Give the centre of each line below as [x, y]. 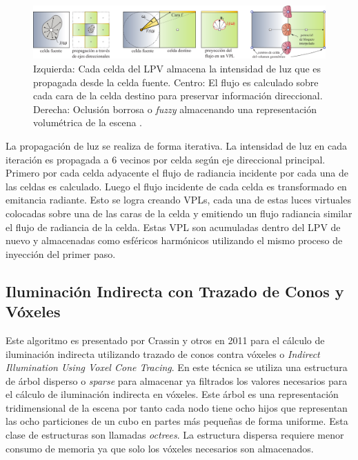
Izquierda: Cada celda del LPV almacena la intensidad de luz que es [177, 69]
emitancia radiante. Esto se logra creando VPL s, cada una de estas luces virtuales [178, 200]
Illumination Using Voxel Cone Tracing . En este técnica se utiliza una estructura [177, 367]
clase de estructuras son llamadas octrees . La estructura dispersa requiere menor [175, 435]
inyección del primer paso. [61, 253]
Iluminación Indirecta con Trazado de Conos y [175, 291]
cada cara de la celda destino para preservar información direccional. [178, 96]
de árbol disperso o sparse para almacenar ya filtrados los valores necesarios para [177, 380]
